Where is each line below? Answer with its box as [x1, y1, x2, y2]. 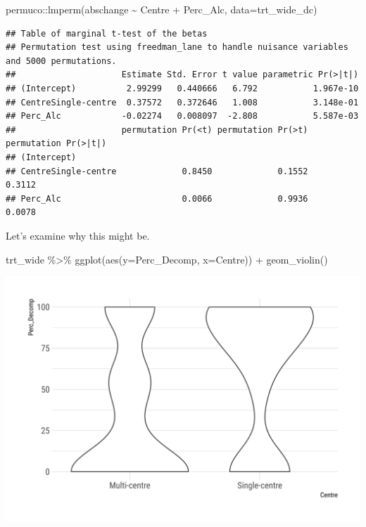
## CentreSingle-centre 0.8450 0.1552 [6, 166, 308, 176]
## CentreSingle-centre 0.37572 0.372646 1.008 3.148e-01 [6, 97, 359, 108]
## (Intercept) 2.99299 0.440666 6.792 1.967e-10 [6, 83, 359, 93]
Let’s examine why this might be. [6, 228, 150, 242]
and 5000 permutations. [6, 56, 117, 66]
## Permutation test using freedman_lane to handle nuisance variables [6, 42, 348, 53]
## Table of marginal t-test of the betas [6, 28, 208, 39]
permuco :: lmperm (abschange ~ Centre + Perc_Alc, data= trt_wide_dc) [6, 2, 317, 16]
